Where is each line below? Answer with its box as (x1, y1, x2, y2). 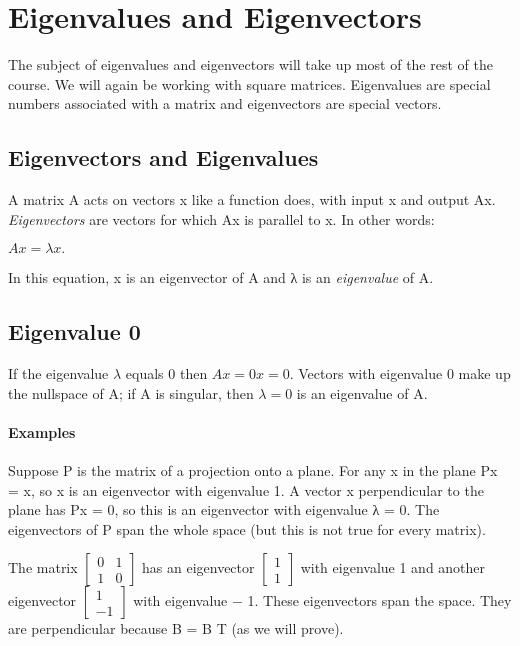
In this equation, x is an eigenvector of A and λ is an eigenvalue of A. (8, 267, 434, 288)
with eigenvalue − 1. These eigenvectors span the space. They (133, 590, 512, 611)
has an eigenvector (142, 557, 255, 578)
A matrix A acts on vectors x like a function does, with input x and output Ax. (8, 189, 496, 210)
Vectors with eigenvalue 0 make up (298, 363, 511, 384)
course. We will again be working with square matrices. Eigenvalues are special (8, 73, 491, 94)
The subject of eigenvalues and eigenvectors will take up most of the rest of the (8, 54, 493, 75)
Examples (8, 421, 76, 442)
